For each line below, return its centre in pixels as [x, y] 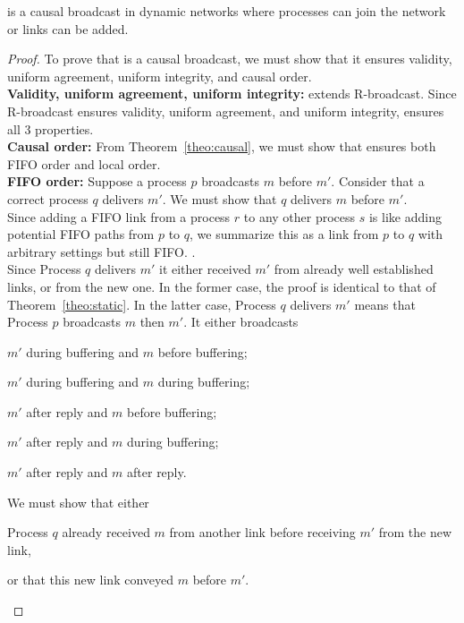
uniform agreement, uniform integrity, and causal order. [160, 76]
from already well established [354, 269]
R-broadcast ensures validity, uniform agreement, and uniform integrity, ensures [226, 111]
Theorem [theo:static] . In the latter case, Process [142, 304]
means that [385, 304]
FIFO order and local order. [84, 163]
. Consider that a [378, 181]
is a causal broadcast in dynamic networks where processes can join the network [227, 11]
